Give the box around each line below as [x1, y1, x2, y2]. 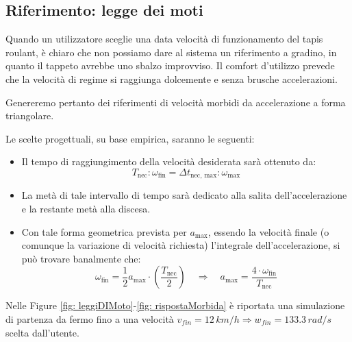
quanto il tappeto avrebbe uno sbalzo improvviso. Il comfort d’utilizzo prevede [5, 58, 335, 73]
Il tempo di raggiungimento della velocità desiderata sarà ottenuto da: [21, 154, 316, 169]
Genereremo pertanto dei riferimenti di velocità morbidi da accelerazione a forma [5, 95, 346, 109]
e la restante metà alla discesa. [21, 201, 151, 215]
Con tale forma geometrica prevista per [21, 224, 187, 239]
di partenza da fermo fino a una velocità [5, 311, 174, 326]
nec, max [190, 172, 217, 180]
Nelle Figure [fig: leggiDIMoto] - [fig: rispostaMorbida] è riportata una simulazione [5, 298, 345, 313]
